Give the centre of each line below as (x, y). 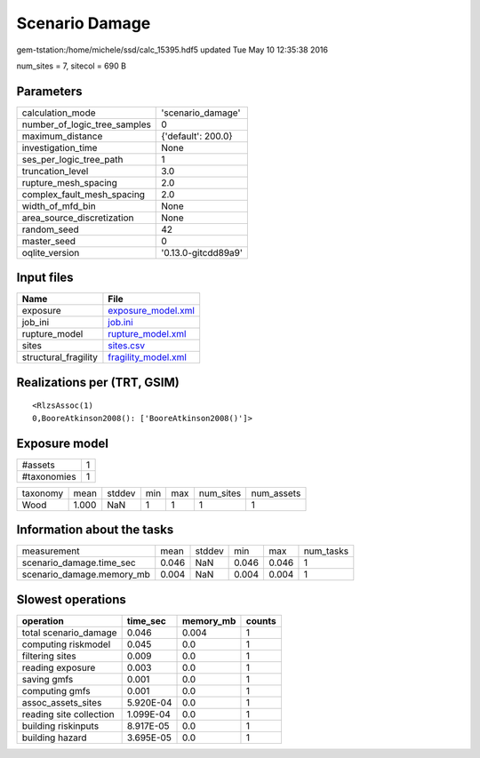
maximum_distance (62, 136)
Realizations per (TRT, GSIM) (98, 382)
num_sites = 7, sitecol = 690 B (71, 66)
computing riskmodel (66, 644)
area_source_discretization (78, 218)
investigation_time (60, 148)
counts (261, 620)
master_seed (48, 241)
